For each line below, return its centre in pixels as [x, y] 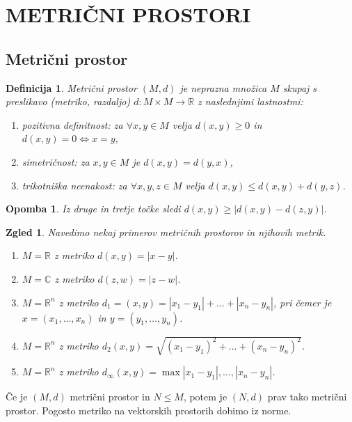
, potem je [205, 397]
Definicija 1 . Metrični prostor [71, 87]
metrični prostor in [110, 397]
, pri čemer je [302, 302]
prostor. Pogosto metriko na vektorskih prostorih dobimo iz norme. [149, 410]
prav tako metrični [307, 397]
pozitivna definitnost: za [72, 124]
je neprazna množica [223, 87]
